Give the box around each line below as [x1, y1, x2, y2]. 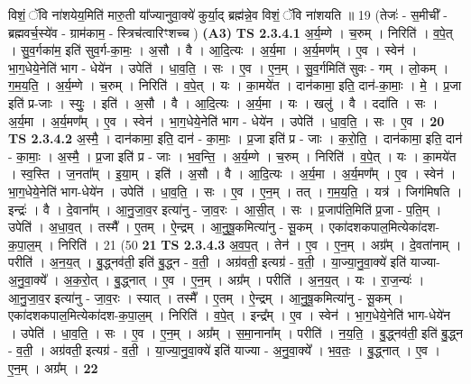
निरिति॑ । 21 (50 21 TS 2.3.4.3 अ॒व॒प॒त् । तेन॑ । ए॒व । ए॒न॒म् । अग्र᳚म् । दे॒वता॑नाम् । [58, 234, 462, 253]
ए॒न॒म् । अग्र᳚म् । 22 [8, 358, 98, 377]
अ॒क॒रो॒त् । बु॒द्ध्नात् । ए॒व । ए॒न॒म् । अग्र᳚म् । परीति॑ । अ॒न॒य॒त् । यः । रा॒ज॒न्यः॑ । [63, 270, 425, 288]
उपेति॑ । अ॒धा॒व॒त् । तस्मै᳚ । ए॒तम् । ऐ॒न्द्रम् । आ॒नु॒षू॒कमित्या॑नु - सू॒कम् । [8, 217, 325, 236]
